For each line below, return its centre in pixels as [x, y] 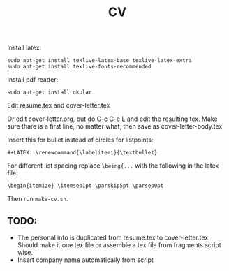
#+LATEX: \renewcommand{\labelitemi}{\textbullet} [82, 153]
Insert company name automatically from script [85, 260]
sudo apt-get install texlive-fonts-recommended [79, 67]
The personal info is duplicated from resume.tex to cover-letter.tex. [114, 237]
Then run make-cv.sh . [38, 199]
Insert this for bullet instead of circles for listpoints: [80, 140]
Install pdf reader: [33, 80]
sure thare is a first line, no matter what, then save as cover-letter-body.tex [115, 126]
